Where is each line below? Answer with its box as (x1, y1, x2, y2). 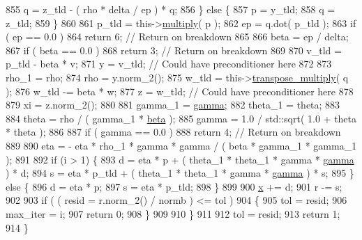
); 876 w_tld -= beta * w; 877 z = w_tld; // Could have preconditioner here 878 (6, 83, 354, 98)
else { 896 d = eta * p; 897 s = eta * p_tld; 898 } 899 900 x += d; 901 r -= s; (6, 179, 342, 193)
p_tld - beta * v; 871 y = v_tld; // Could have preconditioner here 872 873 (6, 56, 332, 71)
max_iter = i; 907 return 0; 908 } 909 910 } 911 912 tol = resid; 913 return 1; (6, 206, 340, 221)
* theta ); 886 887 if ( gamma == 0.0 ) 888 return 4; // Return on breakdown (6, 125, 341, 139)
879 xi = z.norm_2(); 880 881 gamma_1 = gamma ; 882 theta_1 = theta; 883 (6, 97, 340, 112)
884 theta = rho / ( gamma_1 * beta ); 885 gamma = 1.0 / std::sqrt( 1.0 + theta (6, 111, 357, 125)
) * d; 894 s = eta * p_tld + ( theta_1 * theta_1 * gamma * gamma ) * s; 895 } (6, 166, 354, 180)
